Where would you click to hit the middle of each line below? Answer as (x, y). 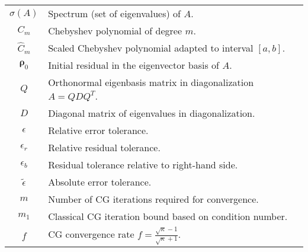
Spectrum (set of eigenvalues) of (114, 13)
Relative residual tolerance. (104, 147)
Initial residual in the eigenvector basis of (134, 65)
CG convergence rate (91, 234)
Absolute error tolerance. (100, 182)
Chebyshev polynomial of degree (115, 31)
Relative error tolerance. (98, 130)
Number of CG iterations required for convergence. (153, 199)
